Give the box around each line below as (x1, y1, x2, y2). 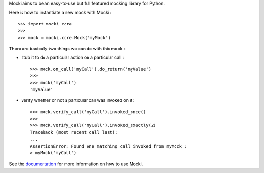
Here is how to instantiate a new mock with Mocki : (9, 10, 112, 16)
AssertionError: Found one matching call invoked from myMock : (30, 143, 188, 149)
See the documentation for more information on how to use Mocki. (9, 161, 143, 167)
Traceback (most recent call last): (30, 129, 118, 135)
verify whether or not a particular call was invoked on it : (21, 98, 135, 103)
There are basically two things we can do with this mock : (9, 46, 125, 51)
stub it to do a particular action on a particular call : (21, 54, 124, 61)
